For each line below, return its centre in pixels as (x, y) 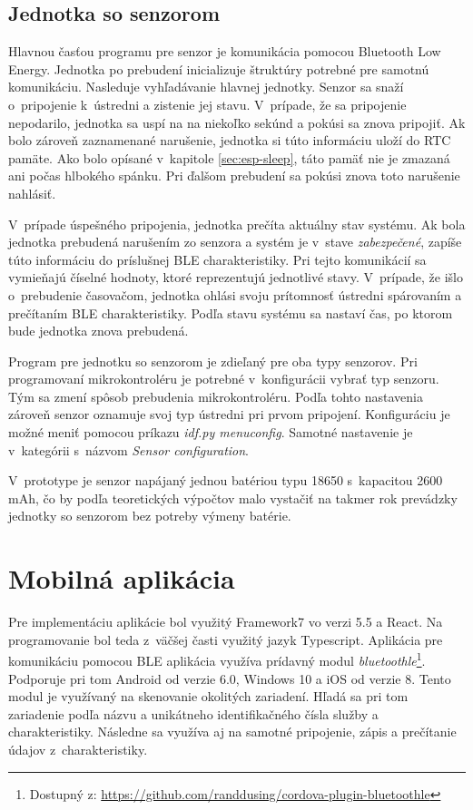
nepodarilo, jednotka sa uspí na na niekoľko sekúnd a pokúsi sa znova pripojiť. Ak (237, 122)
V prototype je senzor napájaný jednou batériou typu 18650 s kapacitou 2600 (226, 480)
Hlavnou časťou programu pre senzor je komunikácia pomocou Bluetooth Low (225, 51)
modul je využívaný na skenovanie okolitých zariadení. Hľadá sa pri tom (208, 696)
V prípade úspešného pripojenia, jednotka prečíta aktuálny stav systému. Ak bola (237, 224)
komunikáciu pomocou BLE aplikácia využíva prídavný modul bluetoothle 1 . (217, 659)
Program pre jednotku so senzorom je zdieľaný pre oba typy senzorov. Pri (213, 361)
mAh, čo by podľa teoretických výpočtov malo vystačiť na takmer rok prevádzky (233, 498)
